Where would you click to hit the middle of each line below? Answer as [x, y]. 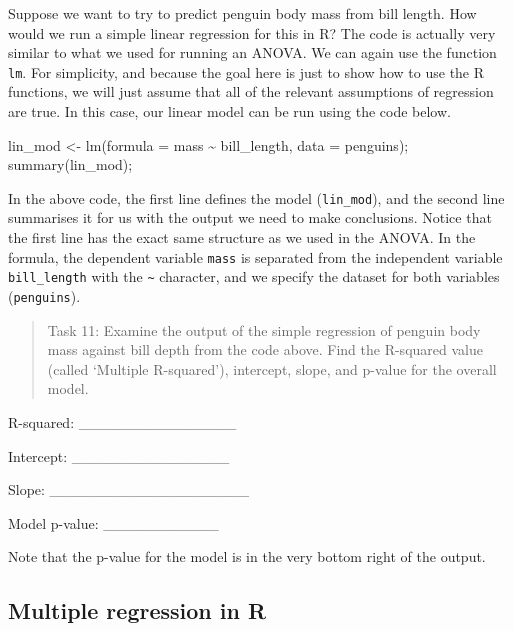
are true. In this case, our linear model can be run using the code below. [229, 111]
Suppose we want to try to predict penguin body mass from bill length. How [242, 13]
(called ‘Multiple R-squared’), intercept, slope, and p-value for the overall [272, 368]
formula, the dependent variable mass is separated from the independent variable [255, 256]
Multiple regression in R [137, 610]
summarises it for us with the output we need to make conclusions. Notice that [250, 217]
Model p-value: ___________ [113, 522]
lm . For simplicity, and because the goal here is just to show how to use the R [246, 71]
